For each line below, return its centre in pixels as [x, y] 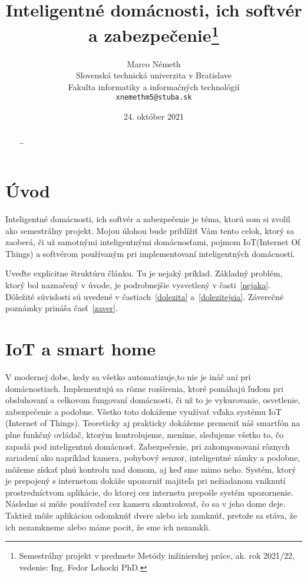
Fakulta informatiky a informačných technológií [154, 86]
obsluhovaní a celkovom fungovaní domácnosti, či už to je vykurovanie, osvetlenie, [153, 400]
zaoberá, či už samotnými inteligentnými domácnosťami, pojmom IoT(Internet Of [153, 242]
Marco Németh [154, 63]
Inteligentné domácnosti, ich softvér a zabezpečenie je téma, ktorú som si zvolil [148, 219]
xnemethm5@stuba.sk [154, 98]
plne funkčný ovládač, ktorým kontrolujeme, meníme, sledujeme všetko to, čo [144, 434]
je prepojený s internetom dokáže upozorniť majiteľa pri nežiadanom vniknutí [146, 481]
